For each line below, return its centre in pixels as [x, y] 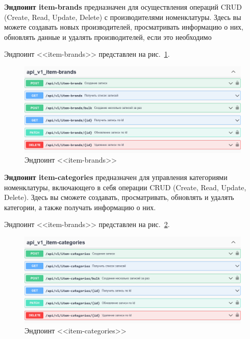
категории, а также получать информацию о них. [80, 207]
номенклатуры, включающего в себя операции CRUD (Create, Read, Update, [125, 187]
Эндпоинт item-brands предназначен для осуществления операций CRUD [123, 7]
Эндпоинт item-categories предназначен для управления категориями [116, 177]
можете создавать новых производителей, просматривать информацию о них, [124, 27]
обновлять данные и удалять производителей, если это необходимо [108, 37]
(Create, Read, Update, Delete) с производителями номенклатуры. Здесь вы [123, 17]
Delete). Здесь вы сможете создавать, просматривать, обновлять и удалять [119, 197]
